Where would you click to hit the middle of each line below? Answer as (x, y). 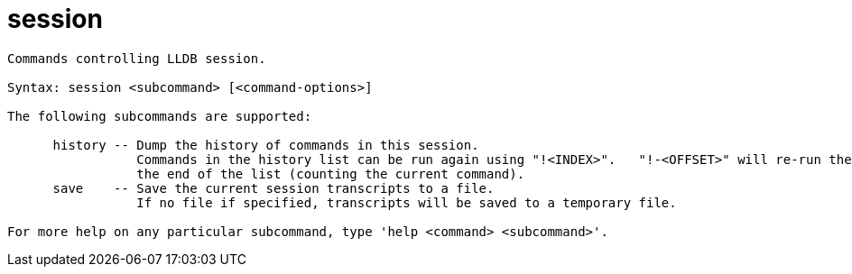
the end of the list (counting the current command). (331, 174)
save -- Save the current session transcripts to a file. (273, 188)
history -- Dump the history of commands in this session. (266, 145)
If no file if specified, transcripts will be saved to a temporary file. (407, 202)
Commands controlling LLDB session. (137, 58)
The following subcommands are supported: (160, 116)
